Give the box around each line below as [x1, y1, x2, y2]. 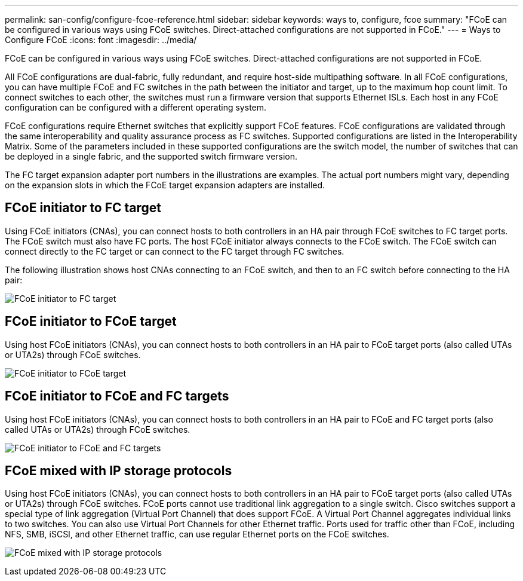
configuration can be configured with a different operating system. [5, 102, 267, 112]
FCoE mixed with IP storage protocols [5, 463, 232, 478]
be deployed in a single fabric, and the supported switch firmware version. [5, 151, 298, 161]
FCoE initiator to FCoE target [5, 314, 177, 329]
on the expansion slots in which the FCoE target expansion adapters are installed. [5, 180, 325, 190]
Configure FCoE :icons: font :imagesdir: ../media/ [5, 35, 197, 45]
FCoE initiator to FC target [5, 200, 162, 216]
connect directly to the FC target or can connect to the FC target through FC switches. [5, 246, 344, 256]
